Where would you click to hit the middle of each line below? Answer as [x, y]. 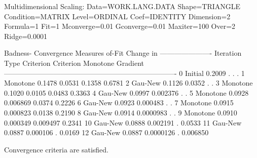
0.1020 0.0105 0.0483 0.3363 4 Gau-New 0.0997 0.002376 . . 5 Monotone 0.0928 [126, 92]
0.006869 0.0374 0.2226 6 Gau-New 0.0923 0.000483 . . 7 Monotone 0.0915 [119, 103]
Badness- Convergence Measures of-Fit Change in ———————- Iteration [123, 53]
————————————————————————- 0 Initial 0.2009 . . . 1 [124, 73]
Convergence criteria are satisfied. [57, 149]
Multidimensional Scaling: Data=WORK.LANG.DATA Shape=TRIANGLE [122, 6]
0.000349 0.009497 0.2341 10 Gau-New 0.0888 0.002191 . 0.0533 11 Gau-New [123, 122]
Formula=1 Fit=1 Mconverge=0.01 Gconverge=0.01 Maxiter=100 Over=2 [120, 26]
